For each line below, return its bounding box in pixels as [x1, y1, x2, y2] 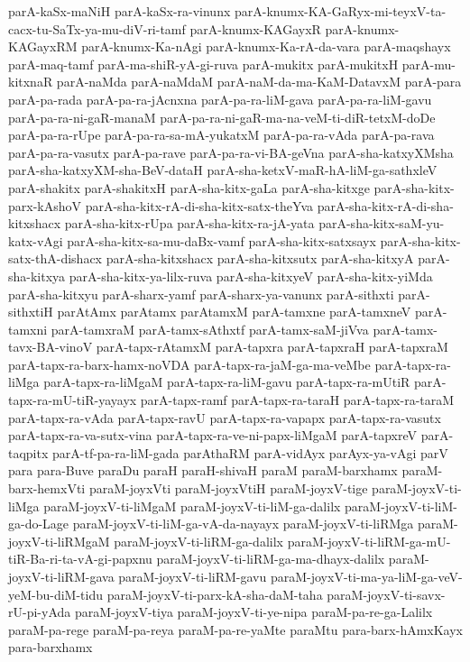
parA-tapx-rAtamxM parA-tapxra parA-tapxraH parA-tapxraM [96, 337, 448, 356]
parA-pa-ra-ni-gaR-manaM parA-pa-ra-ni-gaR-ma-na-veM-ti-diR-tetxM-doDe [8, 107, 436, 126]
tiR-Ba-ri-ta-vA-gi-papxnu [8, 549, 152, 568]
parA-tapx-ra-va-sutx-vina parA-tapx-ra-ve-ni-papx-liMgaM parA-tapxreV [8, 426, 418, 445]
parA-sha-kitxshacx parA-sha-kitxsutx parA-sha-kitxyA [106, 249, 414, 268]
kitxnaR [8, 72, 53, 91]
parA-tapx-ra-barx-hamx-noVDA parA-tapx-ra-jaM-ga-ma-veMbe [8, 354, 371, 373]
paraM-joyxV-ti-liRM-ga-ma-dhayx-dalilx [156, 549, 385, 568]
